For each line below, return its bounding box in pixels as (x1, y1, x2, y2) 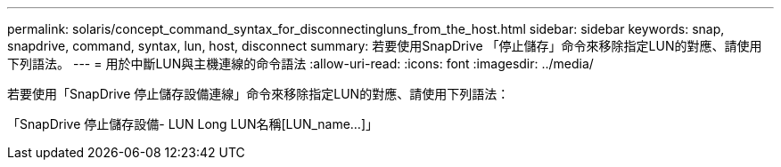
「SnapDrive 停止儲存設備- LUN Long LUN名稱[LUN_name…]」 (7, 116, 379, 131)
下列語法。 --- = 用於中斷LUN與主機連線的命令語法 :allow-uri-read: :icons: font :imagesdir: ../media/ (7, 56, 594, 71)
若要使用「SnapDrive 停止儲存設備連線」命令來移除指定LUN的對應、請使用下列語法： (7, 86, 510, 101)
